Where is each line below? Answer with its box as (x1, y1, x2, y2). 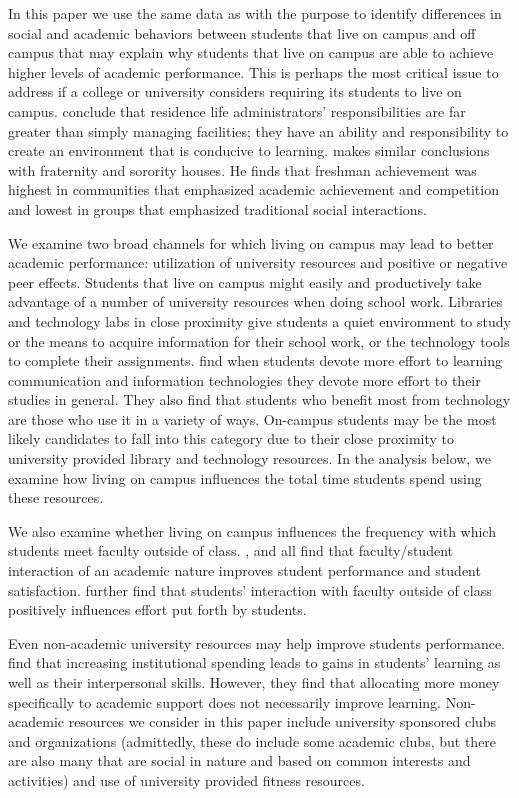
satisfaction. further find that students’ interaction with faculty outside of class (8, 579, 492, 600)
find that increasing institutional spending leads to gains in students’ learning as (8, 652, 501, 673)
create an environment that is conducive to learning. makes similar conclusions (8, 140, 490, 161)
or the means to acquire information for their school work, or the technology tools (8, 330, 510, 351)
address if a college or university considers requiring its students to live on (8, 81, 462, 102)
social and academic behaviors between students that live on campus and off (8, 22, 476, 43)
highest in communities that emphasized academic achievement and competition (8, 179, 499, 200)
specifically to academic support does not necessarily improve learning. (8, 691, 441, 712)
